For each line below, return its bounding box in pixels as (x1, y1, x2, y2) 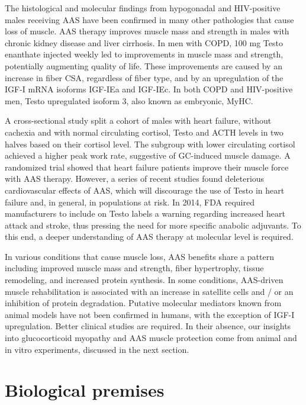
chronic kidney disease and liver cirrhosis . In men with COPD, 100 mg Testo (5, 36, 283, 49)
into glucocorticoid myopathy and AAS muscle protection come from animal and (5, 332, 297, 344)
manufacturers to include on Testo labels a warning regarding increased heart (5, 207, 285, 220)
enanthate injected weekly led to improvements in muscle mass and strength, (5, 48, 284, 60)
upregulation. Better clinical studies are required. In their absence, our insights (5, 320, 291, 332)
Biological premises (5, 378, 165, 402)
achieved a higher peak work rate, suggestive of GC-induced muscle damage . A (5, 149, 291, 162)
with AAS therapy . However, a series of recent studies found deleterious (5, 172, 265, 185)
